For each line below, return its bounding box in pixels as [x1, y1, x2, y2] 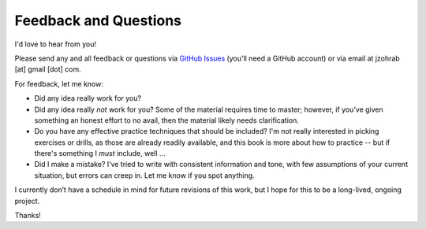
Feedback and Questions [14, 12, 181, 29]
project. [14, 196, 40, 205]
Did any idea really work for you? [34, 94, 142, 103]
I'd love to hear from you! [14, 39, 96, 49]
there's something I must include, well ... [34, 149, 166, 158]
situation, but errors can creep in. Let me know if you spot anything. [34, 170, 256, 180]
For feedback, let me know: [14, 79, 104, 88]
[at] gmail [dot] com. [14, 65, 82, 74]
